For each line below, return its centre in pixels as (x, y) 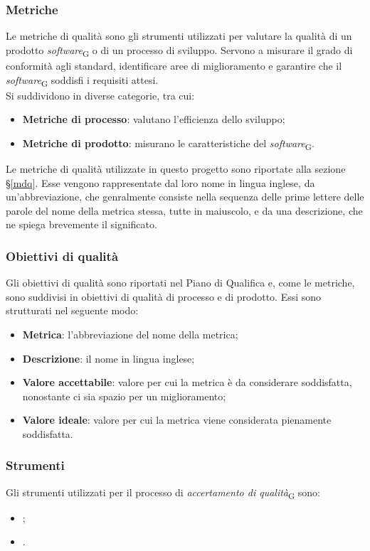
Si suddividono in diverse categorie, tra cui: (100, 95)
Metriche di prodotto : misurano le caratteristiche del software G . (168, 144)
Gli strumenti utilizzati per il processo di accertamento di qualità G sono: (163, 493)
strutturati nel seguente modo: (72, 310)
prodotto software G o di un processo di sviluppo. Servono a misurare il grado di (179, 50)
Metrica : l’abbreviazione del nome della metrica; (130, 334)
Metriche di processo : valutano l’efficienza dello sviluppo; (154, 119)
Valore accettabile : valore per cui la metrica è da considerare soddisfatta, (187, 382)
